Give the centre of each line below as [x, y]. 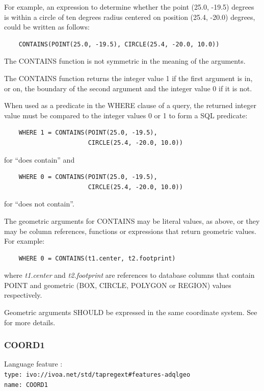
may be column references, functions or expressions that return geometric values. [130, 231]
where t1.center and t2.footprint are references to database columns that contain [129, 275]
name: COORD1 [26, 385]
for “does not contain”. [39, 204]
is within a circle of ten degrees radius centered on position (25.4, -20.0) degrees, [130, 17]
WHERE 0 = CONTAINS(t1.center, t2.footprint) [97, 258]
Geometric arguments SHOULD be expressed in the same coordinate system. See [131, 312]
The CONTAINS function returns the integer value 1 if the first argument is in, [128, 78]
